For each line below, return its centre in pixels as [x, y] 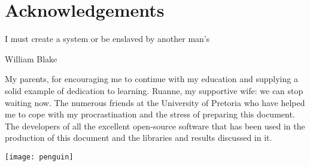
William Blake [31, 58]
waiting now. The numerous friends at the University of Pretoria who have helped [155, 102]
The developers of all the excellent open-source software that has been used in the [155, 126]
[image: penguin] [39, 157]
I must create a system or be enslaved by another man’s [107, 39]
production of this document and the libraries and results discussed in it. [139, 138]
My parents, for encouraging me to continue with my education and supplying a [151, 79]
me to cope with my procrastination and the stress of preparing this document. [150, 114]
